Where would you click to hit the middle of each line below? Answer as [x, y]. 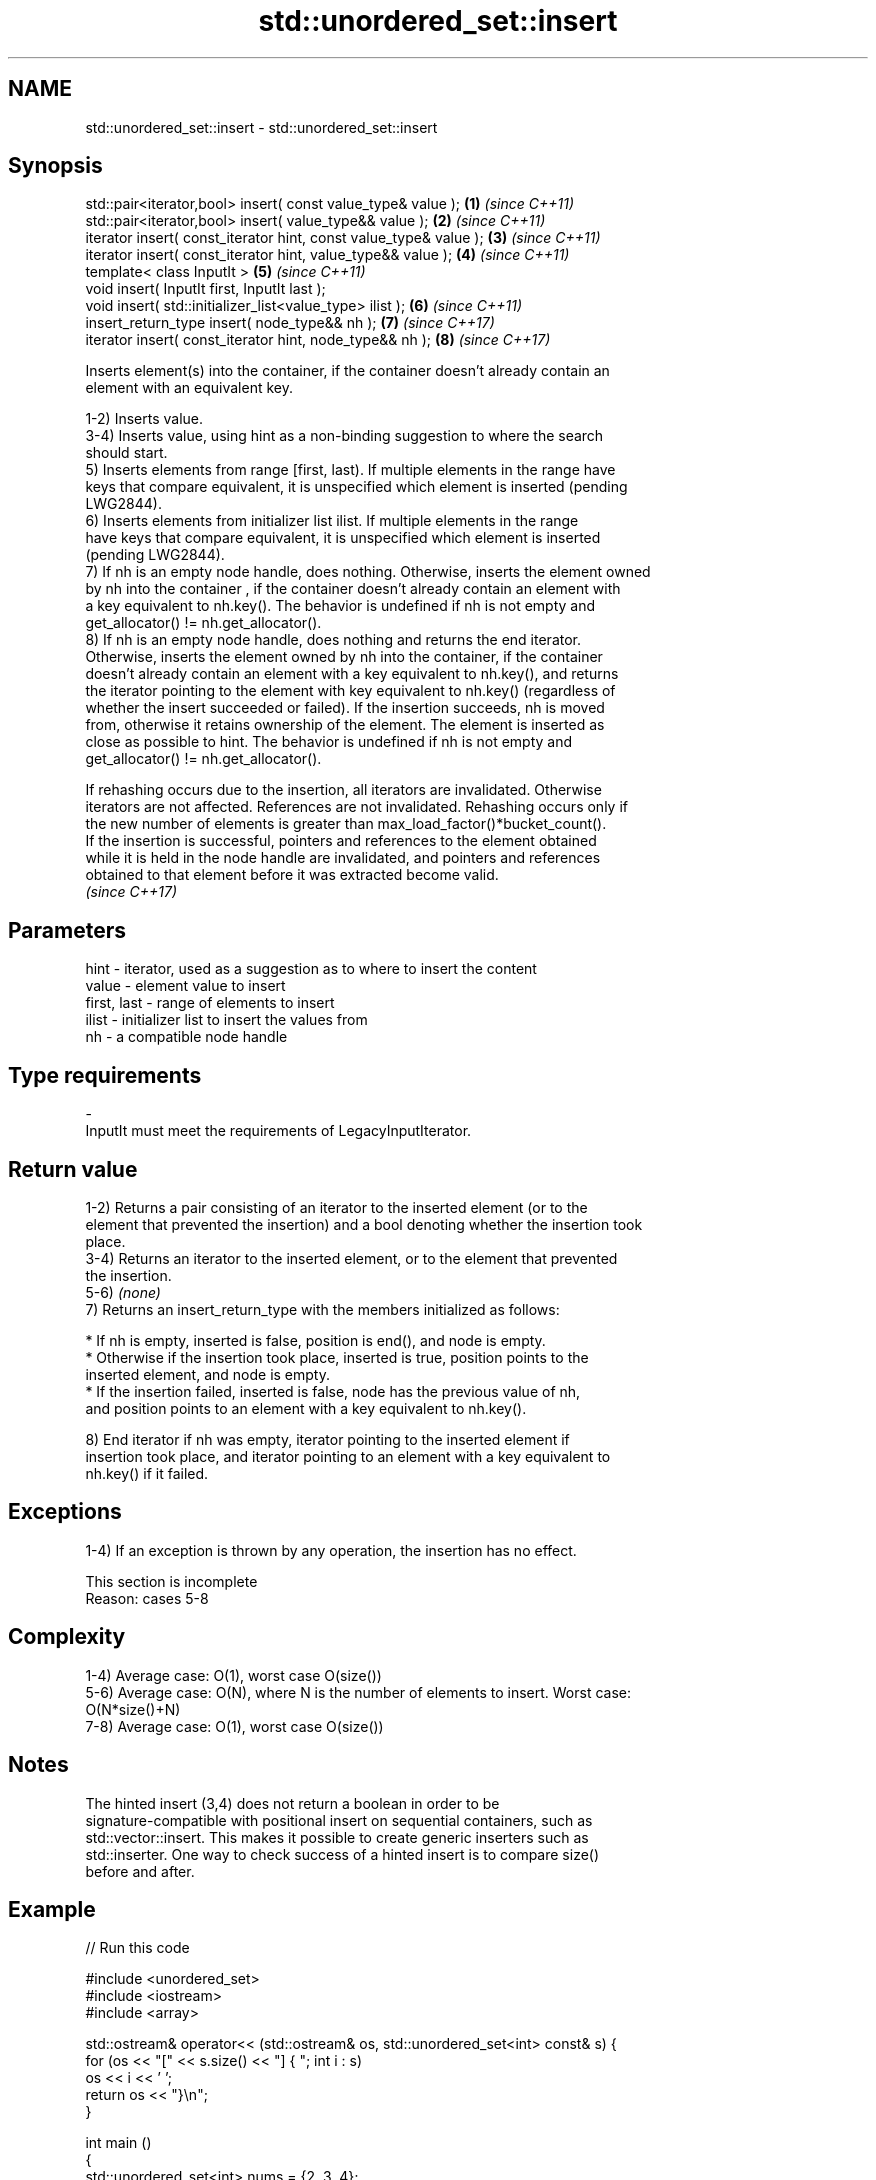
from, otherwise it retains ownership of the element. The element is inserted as [345, 725]
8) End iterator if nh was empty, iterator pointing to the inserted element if [327, 1439]
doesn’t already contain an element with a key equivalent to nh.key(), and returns [352, 674]
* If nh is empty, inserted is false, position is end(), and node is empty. [315, 1340]
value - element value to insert [185, 986]
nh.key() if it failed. [147, 1473]
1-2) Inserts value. [144, 419]
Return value [73, 1169]
